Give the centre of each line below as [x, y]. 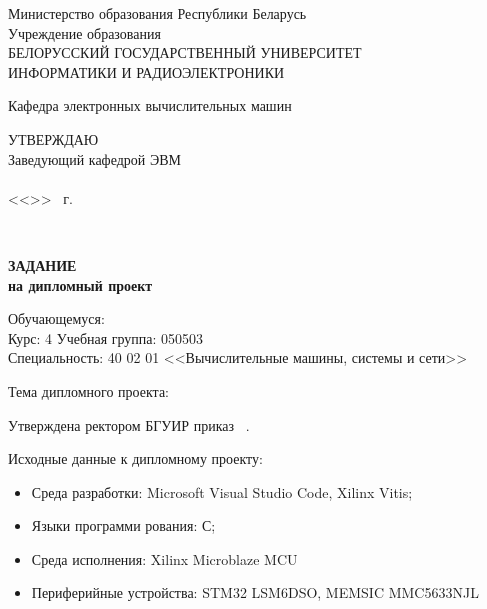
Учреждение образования [84, 32]
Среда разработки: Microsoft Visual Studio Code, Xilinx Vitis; [222, 491]
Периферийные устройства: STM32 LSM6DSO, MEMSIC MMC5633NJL [255, 592]
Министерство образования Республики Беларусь [157, 13]
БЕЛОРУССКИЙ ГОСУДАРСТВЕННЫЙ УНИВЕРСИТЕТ [185, 52]
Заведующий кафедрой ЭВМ [95, 158]
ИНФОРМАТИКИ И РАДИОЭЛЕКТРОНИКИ [146, 71]
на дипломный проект [80, 284]
